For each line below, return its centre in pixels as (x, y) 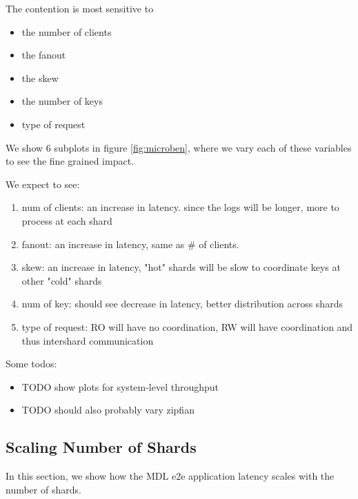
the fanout (44, 55)
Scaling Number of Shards (101, 447)
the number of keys (62, 101)
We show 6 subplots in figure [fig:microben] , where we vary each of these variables (179, 147)
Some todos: (31, 364)
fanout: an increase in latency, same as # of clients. (130, 244)
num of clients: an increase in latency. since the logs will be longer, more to (180, 207)
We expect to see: (43, 184)
